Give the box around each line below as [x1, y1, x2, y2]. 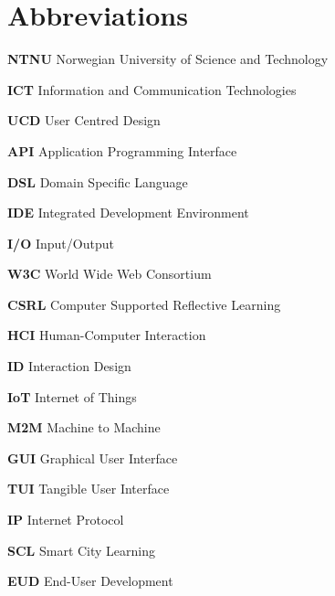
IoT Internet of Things [7, 387, 137, 406]
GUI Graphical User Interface [7, 448, 178, 467]
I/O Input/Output [7, 233, 114, 252]
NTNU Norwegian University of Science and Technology [7, 49, 329, 69]
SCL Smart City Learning [7, 540, 156, 559]
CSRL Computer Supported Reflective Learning [7, 294, 281, 314]
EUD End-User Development [7, 571, 173, 591]
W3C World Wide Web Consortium [7, 264, 212, 283]
